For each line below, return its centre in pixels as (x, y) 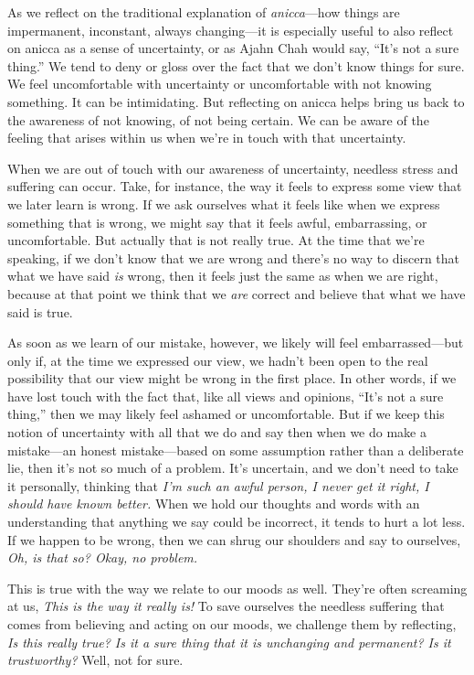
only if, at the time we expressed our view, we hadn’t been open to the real (218, 360)
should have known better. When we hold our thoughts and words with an (214, 504)
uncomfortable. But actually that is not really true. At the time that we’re (216, 240)
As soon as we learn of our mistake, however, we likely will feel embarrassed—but (236, 343)
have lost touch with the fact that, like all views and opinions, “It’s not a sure (226, 396)
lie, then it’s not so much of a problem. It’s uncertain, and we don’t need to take (233, 468)
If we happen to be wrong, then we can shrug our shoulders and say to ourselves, (234, 539)
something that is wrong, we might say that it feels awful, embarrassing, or (217, 222)
